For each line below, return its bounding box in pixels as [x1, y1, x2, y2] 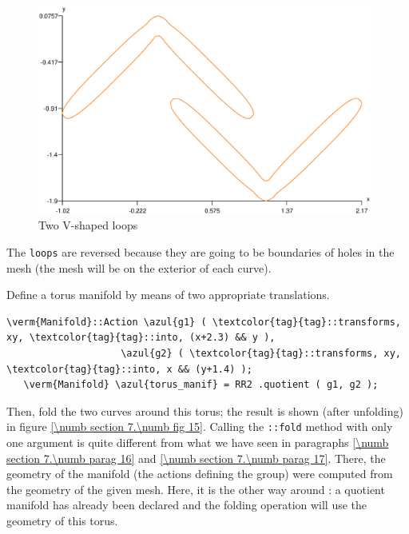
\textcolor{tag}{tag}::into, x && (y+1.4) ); [6, 363, 252, 375]
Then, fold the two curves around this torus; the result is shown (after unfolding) [6, 402, 403, 419]
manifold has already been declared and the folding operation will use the [6, 496, 367, 513]
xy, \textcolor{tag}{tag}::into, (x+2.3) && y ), [6, 332, 276, 344]
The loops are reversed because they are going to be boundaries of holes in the [6, 244, 395, 261]
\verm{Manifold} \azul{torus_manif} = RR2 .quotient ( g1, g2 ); [23, 379, 379, 391]
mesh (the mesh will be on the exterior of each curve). [6, 259, 272, 276]
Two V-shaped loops [38, 217, 138, 233]
